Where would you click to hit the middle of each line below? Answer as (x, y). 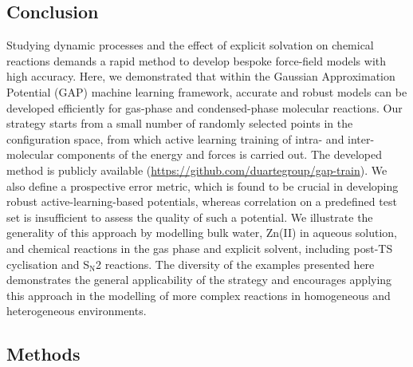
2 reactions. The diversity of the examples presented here (235, 264)
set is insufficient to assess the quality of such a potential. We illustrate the (190, 217)
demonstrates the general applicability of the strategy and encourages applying (199, 280)
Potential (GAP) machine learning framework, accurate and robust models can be (207, 91)
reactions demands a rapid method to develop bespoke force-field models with (197, 60)
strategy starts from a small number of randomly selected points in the (180, 123)
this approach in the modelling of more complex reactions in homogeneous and (199, 295)
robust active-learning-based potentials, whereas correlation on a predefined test (202, 201)
